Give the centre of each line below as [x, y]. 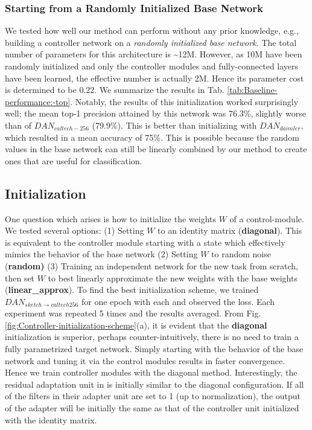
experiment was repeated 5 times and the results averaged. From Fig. [133, 313]
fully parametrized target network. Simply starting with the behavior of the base [154, 349]
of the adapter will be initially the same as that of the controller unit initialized [152, 408]
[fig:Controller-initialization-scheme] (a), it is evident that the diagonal [136, 325]
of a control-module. [267, 218]
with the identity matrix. [51, 419]
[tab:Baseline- [252, 90]
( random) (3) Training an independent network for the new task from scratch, [151, 265]
